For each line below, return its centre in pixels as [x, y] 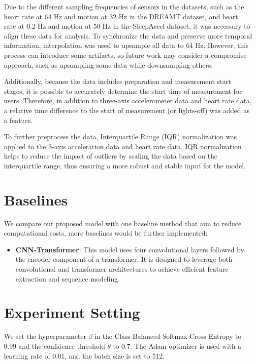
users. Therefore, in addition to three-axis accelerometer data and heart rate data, [128, 101]
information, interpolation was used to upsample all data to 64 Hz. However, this [126, 45]
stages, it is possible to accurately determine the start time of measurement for [123, 91]
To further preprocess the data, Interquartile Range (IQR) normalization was [121, 137]
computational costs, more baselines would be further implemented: [106, 233]
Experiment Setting [72, 312]
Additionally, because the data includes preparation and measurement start [118, 81]
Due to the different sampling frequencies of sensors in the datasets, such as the [124, 6]
